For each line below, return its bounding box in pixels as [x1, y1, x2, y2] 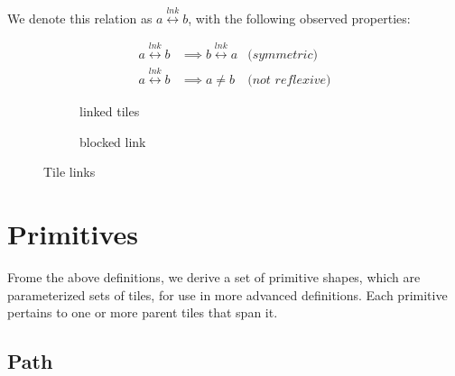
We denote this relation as [7, 8, 153, 27]
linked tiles [79, 102, 140, 121]
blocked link [79, 132, 146, 151]
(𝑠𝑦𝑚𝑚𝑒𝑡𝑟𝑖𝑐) [247, 49, 318, 62]
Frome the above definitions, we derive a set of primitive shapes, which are [7, 267, 421, 286]
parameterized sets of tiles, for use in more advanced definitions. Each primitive [7, 285, 448, 304]
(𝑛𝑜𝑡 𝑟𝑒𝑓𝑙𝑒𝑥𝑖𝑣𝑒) [247, 74, 331, 87]
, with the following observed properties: [188, 8, 411, 27]
